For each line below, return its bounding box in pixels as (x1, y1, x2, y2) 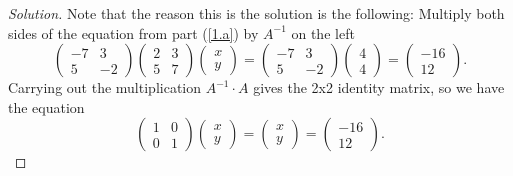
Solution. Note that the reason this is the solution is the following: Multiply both (8, 3, 505, 23)
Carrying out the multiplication (8, 77, 202, 98)
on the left (291, 22, 355, 43)
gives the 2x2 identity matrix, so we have (253, 77, 505, 98)
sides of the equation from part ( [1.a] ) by (8, 22, 259, 43)
